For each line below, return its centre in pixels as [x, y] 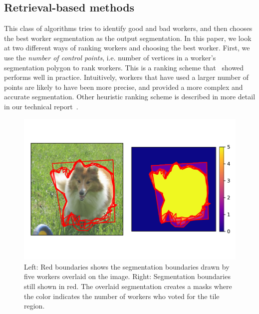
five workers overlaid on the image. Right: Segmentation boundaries [127, 276]
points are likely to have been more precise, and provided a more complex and [124, 87]
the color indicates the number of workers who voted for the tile [122, 296]
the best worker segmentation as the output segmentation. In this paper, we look [128, 38]
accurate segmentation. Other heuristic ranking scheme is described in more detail [130, 97]
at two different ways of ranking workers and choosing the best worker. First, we [127, 48]
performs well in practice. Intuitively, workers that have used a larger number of [127, 77]
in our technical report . [41, 106]
